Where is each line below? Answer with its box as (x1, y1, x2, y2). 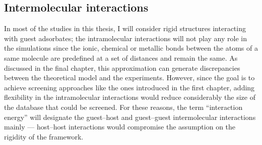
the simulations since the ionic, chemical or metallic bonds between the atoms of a (4, 43, 258, 53)
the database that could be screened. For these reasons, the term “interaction (4, 101, 243, 112)
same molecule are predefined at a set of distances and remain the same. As (4, 52, 238, 63)
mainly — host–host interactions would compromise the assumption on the (4, 121, 236, 132)
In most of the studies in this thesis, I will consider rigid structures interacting (4, 23, 246, 34)
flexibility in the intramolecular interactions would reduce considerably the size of (4, 92, 255, 102)
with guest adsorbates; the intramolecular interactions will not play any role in (4, 33, 247, 43)
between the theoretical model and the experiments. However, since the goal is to (4, 72, 255, 83)
